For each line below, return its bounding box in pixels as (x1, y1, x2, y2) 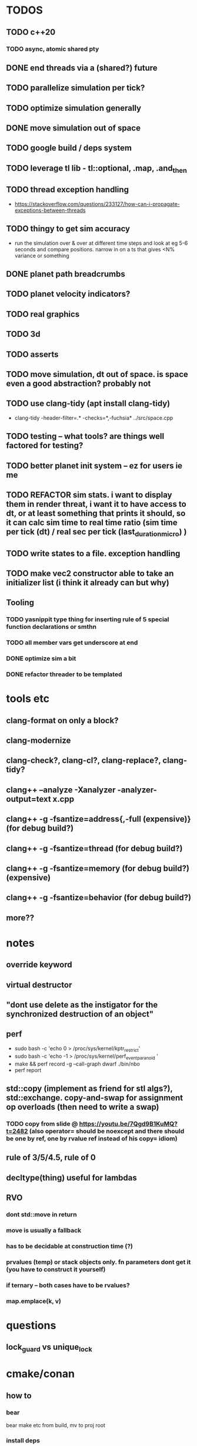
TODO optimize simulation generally (6, 103, 142, 113)
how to (6, 1391, 32, 1401)
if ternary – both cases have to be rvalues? (6, 1281, 131, 1289)
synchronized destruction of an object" (6, 1009, 154, 1019)
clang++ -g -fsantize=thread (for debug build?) (6, 843, 183, 853)
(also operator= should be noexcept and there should (29, 1127, 185, 1135)
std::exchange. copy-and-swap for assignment (6, 1093, 183, 1103)
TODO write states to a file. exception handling (6, 548, 181, 558)
